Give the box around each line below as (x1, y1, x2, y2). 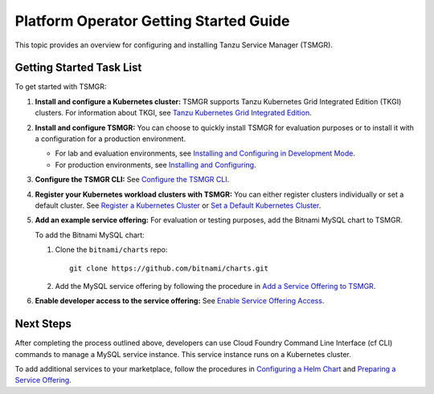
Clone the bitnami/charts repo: (55, 245, 168, 254)
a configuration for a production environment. (35, 134, 186, 144)
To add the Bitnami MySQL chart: (35, 229, 145, 240)
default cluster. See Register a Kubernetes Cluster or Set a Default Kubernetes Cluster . (35, 201, 321, 210)
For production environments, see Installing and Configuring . (55, 160, 256, 169)
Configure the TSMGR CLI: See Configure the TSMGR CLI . (35, 175, 230, 185)
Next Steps (14, 317, 72, 331)
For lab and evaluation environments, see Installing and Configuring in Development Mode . (55, 148, 355, 158)
